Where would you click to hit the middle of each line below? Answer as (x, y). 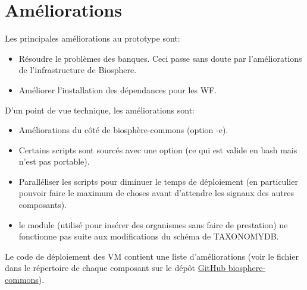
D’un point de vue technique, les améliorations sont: (100, 110)
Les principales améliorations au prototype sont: (93, 38)
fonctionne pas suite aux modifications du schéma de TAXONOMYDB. (149, 236)
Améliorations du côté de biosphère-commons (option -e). (123, 130)
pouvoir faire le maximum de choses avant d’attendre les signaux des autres (156, 193)
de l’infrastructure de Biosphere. (78, 70)
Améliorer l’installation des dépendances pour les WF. (118, 89)
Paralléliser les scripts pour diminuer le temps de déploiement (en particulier (158, 181)
